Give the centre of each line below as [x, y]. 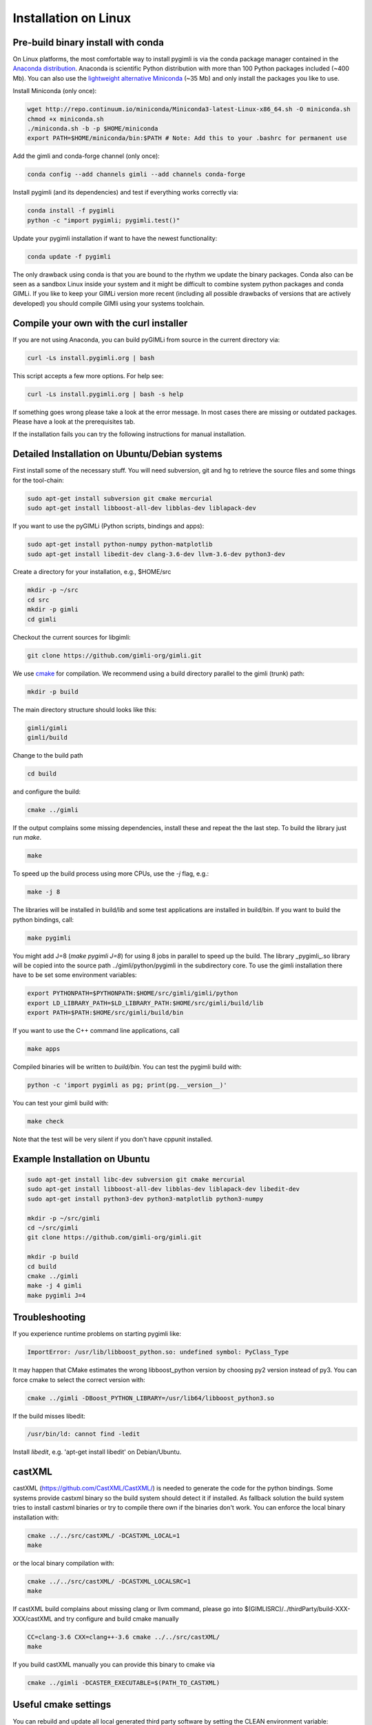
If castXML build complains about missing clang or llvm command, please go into [128, 1609]
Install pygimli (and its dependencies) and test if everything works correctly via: [126, 193]
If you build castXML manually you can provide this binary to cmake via [114, 1665]
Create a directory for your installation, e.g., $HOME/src [92, 572]
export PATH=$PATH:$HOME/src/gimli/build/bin [105, 1013]
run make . [27, 838]
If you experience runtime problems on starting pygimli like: [97, 1334]
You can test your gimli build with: [61, 1103]
